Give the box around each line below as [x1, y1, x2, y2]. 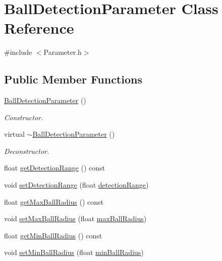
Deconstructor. [4, 145, 49, 156]
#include [4, 47, 32, 57]
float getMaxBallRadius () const [4, 196, 103, 207]
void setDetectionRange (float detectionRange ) [4, 180, 149, 190]
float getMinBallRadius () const [4, 230, 102, 240]
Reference [4, 18, 74, 38]
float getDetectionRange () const [4, 162, 105, 173]
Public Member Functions [4, 71, 142, 87]
